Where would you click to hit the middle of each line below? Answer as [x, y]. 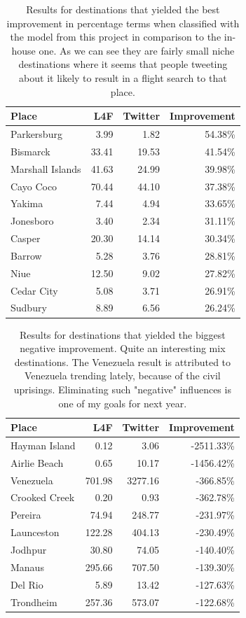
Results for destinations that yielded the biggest [122, 334]
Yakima [27, 203]
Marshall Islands [46, 168]
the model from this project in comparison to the [116, 37]
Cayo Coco [34, 186]
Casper [26, 238]
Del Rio [27, 584]
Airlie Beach [37, 462]
